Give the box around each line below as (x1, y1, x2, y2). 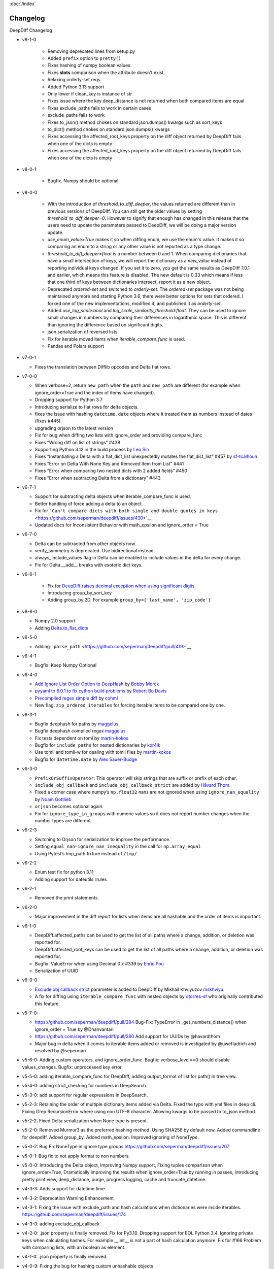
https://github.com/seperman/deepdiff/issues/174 (22, 1211, 126, 1218)
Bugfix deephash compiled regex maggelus (35, 728, 126, 734)
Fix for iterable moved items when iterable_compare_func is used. (47, 336, 185, 342)
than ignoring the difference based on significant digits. (47, 321, 163, 327)
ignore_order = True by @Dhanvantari (35, 1026, 114, 1032)
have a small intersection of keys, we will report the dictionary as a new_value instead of (47, 258, 232, 264)
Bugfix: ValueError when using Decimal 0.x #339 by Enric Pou (35, 960, 164, 966)
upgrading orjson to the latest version (35, 425, 114, 431)
